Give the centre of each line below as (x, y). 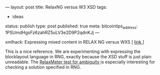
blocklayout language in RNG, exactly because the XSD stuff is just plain (78, 56)
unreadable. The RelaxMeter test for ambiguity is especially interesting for (80, 62)
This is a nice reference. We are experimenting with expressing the (73, 51)
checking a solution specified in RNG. (43, 67)
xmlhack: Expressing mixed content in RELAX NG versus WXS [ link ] (75, 42)
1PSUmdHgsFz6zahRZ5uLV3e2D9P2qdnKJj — (52, 32)
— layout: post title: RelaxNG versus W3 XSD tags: (56, 7)
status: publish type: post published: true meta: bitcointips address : (71, 26)
